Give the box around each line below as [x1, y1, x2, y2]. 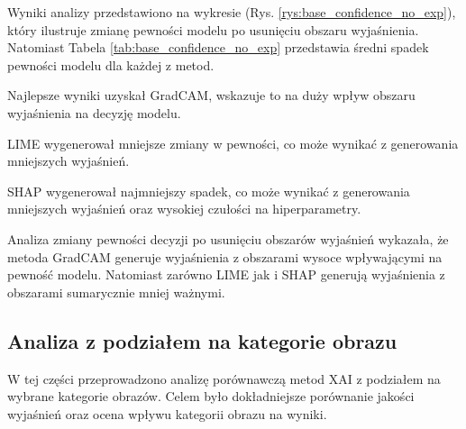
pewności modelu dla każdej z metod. [7, 55, 215, 74]
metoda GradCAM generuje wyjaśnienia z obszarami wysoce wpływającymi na [7, 247, 443, 266]
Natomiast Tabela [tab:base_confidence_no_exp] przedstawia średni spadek [7, 38, 429, 57]
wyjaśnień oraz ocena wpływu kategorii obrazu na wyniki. [7, 404, 327, 423]
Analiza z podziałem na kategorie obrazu [7, 326, 397, 354]
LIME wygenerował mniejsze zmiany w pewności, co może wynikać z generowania [7, 133, 459, 152]
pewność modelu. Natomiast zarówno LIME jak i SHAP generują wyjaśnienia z [7, 265, 445, 284]
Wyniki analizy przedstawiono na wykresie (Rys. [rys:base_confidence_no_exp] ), [7, 3, 456, 21]
